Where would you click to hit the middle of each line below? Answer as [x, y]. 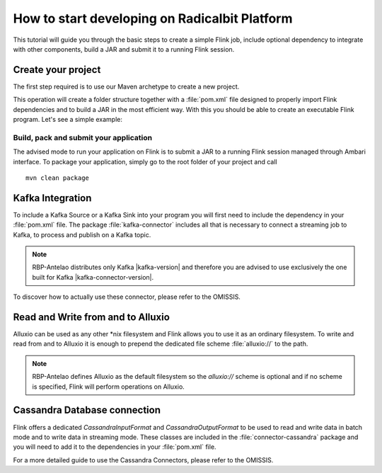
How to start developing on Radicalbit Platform [153, 18]
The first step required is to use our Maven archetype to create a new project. [126, 86]
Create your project [57, 70]
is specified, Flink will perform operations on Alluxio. [109, 387]
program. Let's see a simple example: [68, 120]
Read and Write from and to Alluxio [91, 317]
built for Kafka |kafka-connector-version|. [93, 277]
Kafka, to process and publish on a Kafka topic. [82, 234]
